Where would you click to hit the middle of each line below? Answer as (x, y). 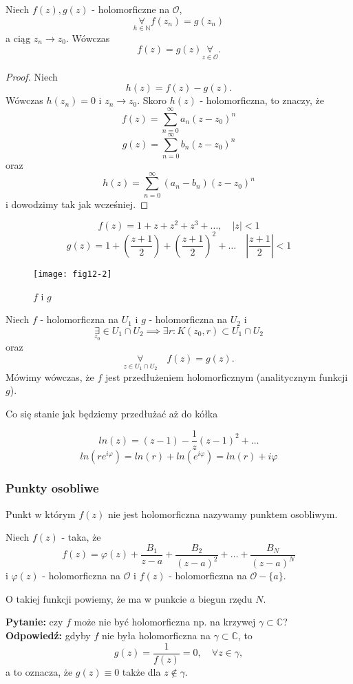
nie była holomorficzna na (156, 635)
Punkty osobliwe (52, 488)
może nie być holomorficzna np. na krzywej (165, 622)
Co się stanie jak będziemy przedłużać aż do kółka (112, 413)
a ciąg (18, 38)
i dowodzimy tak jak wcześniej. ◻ (77, 204)
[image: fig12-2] (73, 274)
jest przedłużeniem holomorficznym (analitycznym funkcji (226, 376)
